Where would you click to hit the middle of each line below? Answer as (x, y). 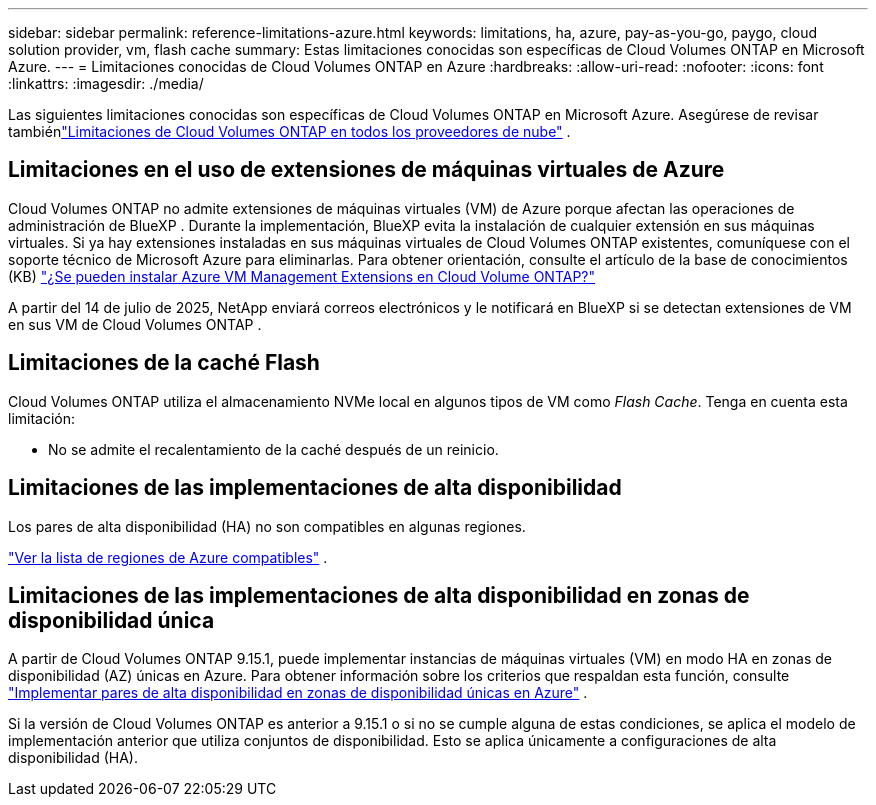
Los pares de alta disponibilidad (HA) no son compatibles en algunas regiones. (267, 526)
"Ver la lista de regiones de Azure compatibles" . (168, 557)
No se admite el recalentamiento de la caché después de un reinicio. (273, 449)
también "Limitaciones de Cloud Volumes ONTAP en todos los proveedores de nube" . (289, 131)
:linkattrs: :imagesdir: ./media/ (106, 83)
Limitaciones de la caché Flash (164, 363)
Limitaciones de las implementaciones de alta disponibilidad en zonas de (379, 595)
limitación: (42, 418)
